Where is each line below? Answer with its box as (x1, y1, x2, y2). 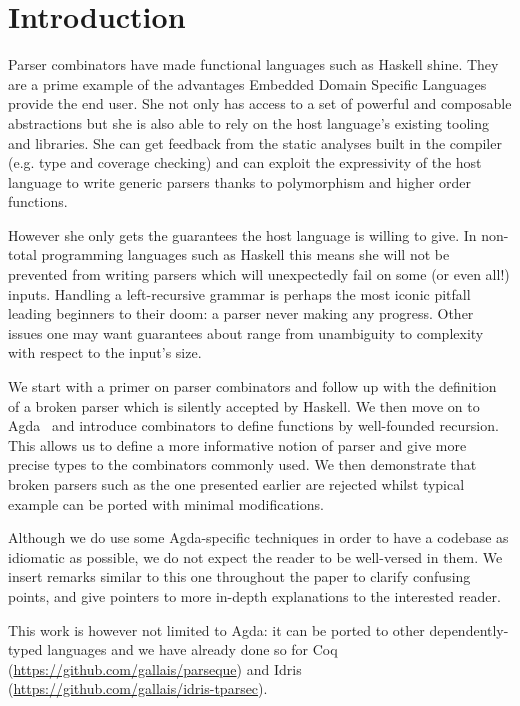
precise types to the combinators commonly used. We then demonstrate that (8, 454, 477, 475)
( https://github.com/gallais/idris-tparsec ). (8, 678, 268, 699)
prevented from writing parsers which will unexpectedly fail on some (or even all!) (8, 264, 510, 285)
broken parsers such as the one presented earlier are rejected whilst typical (8, 474, 465, 494)
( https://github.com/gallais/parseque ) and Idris (8, 658, 302, 679)
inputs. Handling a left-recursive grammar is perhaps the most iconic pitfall (8, 283, 471, 304)
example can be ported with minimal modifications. (8, 493, 324, 514)
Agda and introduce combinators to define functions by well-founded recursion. (8, 415, 499, 436)
